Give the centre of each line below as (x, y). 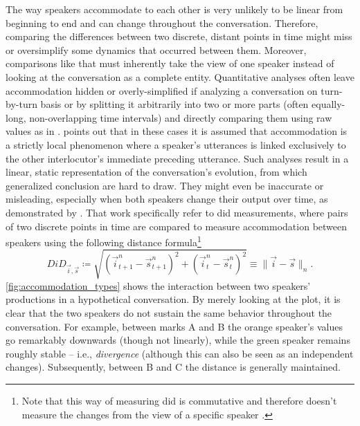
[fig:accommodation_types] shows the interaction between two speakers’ (158, 285)
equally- (328, 104)
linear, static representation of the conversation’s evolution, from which (156, 172)
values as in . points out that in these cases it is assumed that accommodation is (177, 131)
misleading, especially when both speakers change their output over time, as (167, 199)
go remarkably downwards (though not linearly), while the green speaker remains (178, 340)
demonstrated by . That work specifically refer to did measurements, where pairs (177, 212)
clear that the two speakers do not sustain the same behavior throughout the (169, 313)
